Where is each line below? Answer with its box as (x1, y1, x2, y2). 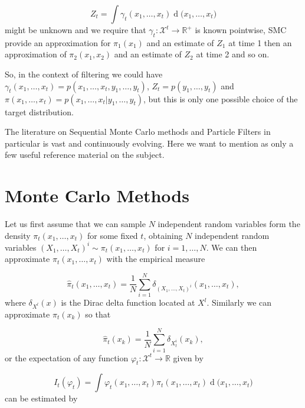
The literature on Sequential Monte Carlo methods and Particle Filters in (5, 125, 271, 138)
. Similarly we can (206, 296, 272, 309)
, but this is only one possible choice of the (143, 92, 298, 105)
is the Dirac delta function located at (61, 296, 195, 309)
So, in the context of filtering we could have (5, 67, 163, 80)
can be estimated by (5, 392, 78, 404)
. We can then (206, 241, 257, 253)
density (5, 229, 31, 241)
